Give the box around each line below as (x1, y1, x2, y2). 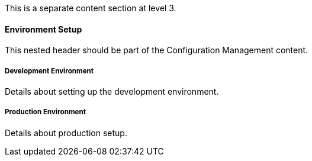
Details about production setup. (5, 127, 127, 138)
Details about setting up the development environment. (5, 86, 219, 96)
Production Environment (5, 108, 86, 117)
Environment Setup (5, 24, 82, 34)
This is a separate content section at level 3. (5, 3, 176, 13)
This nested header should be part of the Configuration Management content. (5, 45, 308, 56)
